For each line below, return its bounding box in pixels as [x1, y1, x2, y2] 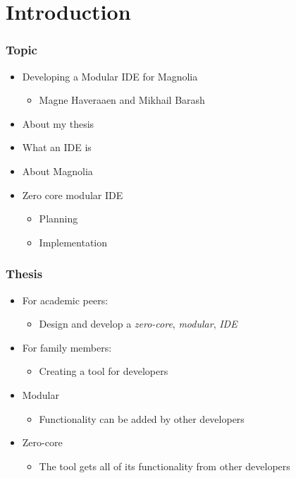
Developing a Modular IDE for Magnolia [22, 68, 198, 83]
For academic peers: [22, 292, 109, 307]
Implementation [39, 234, 108, 249]
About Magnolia [22, 163, 93, 178]
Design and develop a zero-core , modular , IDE [39, 316, 238, 331]
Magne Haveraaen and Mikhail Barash [39, 92, 205, 107]
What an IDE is [22, 140, 92, 155]
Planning [39, 211, 78, 226]
